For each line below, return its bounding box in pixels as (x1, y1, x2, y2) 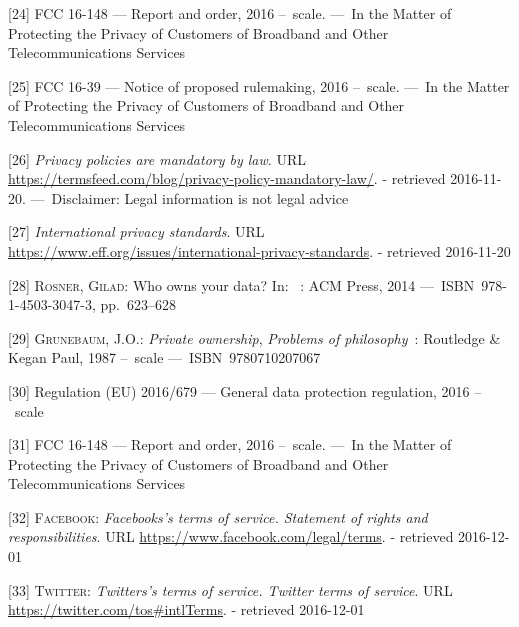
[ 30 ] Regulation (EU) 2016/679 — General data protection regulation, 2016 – (8, 380, 482, 401)
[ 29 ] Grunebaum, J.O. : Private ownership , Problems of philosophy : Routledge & (8, 327, 501, 348)
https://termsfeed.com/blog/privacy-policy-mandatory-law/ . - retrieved (8, 168, 446, 189)
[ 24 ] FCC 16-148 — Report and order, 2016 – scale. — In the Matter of (8, 3, 452, 23)
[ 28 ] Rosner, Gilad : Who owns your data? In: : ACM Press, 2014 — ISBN (8, 274, 475, 295)
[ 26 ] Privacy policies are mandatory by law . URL (8, 148, 306, 169)
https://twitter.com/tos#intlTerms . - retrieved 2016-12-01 (8, 599, 365, 620)
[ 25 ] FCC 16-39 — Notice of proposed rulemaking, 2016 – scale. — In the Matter (8, 75, 510, 96)
